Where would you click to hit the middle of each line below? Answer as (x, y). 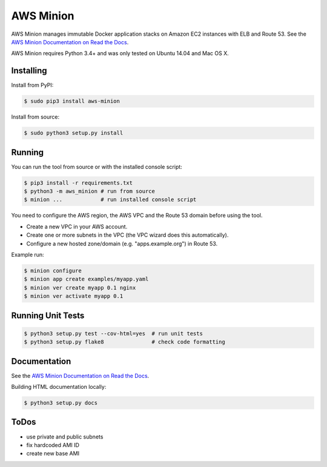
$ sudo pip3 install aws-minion (72, 101)
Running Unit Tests (48, 315)
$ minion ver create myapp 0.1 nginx (80, 287)
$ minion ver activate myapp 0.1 (74, 296)
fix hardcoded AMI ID (53, 445)
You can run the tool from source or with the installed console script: (97, 167)
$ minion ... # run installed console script (110, 200)
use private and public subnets (65, 437)
